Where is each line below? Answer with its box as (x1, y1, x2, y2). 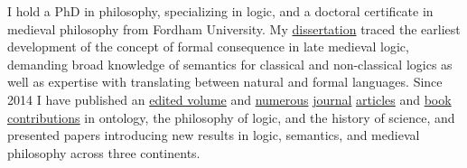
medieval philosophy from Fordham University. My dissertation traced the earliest (7, 19, 461, 38)
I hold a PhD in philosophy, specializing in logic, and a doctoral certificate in (7, 2, 434, 20)
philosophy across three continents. (7, 143, 201, 162)
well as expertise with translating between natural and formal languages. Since (7, 72, 443, 91)
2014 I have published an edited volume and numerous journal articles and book (7, 89, 452, 108)
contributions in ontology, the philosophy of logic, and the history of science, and (7, 107, 455, 126)
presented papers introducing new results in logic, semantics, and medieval (7, 126, 420, 145)
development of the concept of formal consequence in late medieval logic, (7, 37, 409, 56)
